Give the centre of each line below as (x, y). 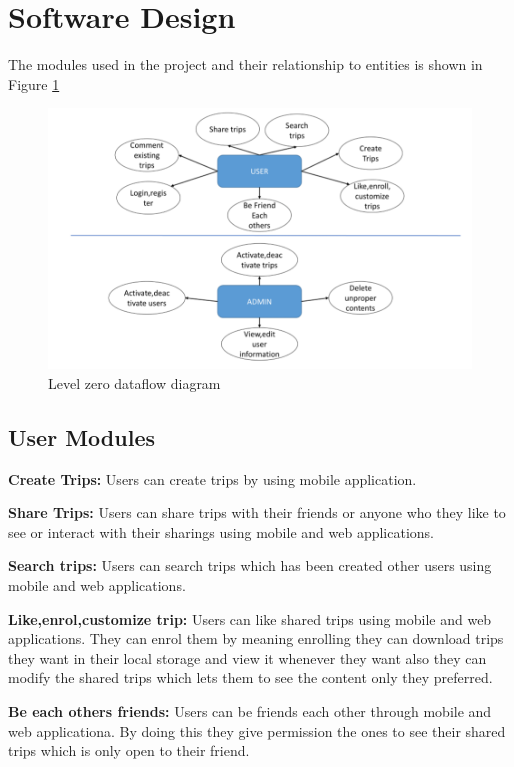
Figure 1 (34, 83)
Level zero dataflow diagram (134, 382)
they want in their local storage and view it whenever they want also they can (247, 657)
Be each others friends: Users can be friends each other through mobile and (250, 710)
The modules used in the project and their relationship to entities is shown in (245, 64)
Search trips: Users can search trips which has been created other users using (250, 565)
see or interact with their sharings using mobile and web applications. (221, 531)
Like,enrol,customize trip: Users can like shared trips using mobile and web (250, 618)
